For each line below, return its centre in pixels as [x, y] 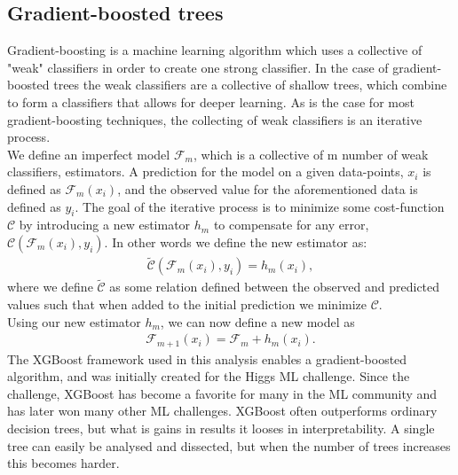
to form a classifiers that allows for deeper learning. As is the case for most [211, 101]
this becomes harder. [63, 463]
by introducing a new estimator [105, 225]
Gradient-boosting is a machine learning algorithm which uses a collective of [215, 50]
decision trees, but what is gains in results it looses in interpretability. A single [221, 428]
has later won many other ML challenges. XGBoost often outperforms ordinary [222, 411]
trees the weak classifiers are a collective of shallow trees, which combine [250, 85]
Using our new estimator [74, 321]
